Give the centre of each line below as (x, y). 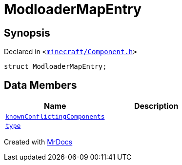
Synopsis (27, 33)
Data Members (40, 85)
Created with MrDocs (38, 142)
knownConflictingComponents (55, 117)
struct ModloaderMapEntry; (55, 67)
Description (156, 106)
